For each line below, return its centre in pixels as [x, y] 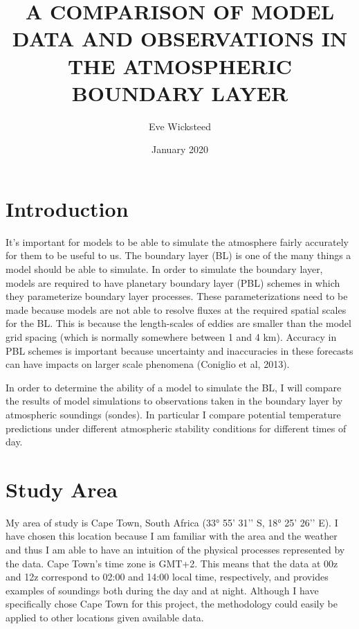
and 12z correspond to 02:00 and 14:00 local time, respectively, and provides [167, 577]
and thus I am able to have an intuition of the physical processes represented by [175, 550]
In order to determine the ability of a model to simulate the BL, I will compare [174, 387]
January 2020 [180, 149]
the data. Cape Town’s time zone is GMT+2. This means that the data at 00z [172, 563]
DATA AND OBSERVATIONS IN [180, 38]
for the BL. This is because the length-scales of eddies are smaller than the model [178, 323]
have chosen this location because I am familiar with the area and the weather [172, 536]
